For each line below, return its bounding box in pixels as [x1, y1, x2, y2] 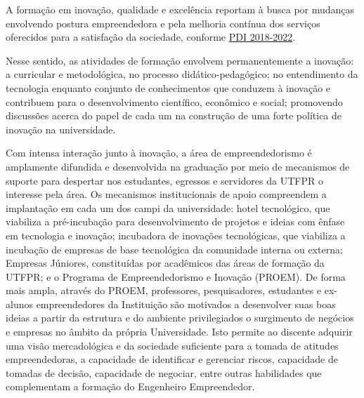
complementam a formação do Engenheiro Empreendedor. [6, 379, 255, 394]
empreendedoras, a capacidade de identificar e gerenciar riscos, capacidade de [6, 352, 338, 366]
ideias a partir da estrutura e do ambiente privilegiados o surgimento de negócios [6, 310, 354, 325]
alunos [6, 296, 33, 311]
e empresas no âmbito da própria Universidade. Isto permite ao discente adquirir [6, 324, 353, 339]
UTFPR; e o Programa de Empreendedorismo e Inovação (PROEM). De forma [6, 269, 346, 284]
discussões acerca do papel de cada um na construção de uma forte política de [6, 108, 342, 123]
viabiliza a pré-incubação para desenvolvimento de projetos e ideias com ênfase [6, 214, 345, 229]
